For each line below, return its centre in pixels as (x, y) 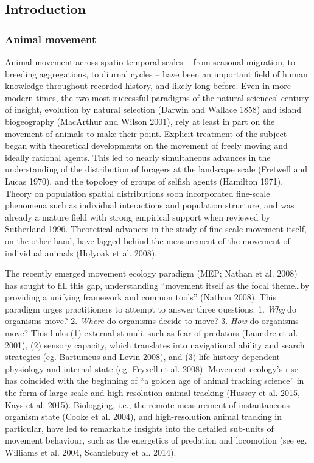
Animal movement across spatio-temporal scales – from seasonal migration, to (150, 62)
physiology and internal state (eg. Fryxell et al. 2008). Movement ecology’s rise (152, 368)
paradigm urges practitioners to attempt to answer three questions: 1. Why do (151, 309)
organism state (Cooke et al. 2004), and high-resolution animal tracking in (143, 416)
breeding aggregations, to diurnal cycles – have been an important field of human (156, 73)
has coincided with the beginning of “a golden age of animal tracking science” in (155, 380)
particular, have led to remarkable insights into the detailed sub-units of (139, 428)
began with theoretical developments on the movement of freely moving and (146, 145)
